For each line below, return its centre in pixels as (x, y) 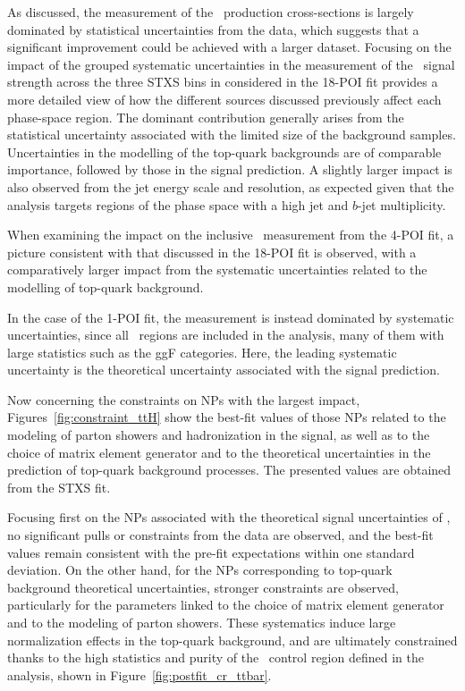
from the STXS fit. (59, 487)
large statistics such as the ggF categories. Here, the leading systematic (202, 352)
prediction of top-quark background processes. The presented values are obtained (229, 470)
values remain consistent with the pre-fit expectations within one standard (211, 552)
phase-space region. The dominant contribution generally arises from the (206, 117)
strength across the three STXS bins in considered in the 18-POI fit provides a (223, 82)
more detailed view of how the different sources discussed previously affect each (224, 99)
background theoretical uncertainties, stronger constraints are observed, (203, 587)
